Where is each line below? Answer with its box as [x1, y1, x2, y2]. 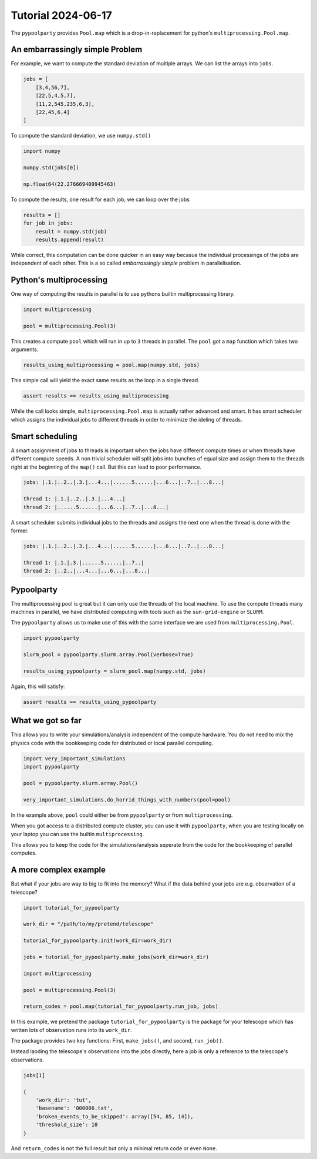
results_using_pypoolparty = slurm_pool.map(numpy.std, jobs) [23, 668, 206, 674]
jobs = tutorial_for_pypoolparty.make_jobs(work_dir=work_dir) [23, 953, 210, 960]
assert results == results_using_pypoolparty [23, 699, 157, 705]
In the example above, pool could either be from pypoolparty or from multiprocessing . [11, 811, 233, 819]
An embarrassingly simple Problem [11, 45, 143, 55]
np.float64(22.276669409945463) [23, 181, 117, 188]
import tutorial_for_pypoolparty [23, 904, 120, 911]
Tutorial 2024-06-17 [11, 9, 113, 22]
